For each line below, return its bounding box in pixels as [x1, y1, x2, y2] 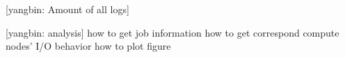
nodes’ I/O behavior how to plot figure [6, 39, 171, 53]
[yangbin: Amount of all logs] [6, 2, 129, 16]
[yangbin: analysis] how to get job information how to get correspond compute [6, 25, 339, 39]
